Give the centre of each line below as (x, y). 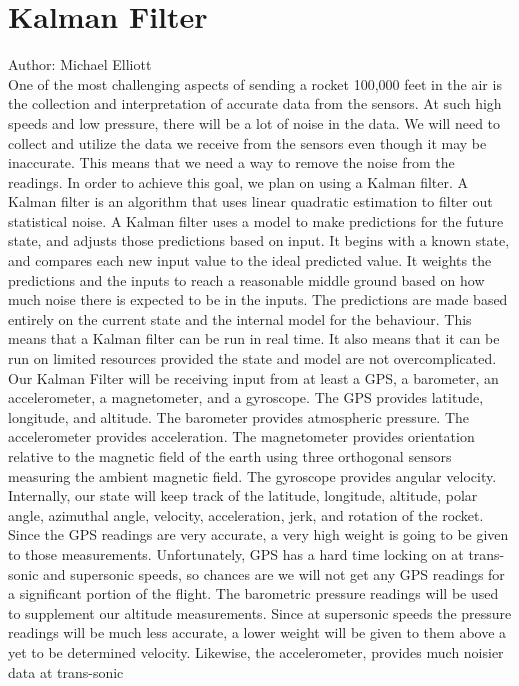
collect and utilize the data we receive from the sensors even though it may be (247, 142)
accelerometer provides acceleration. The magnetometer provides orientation (241, 436)
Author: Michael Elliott (80, 64)
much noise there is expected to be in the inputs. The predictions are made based (258, 299)
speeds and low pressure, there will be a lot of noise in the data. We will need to (254, 122)
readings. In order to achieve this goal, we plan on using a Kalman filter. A (238, 181)
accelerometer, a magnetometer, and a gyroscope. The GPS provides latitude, (246, 397)
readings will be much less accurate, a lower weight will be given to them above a (257, 632)
